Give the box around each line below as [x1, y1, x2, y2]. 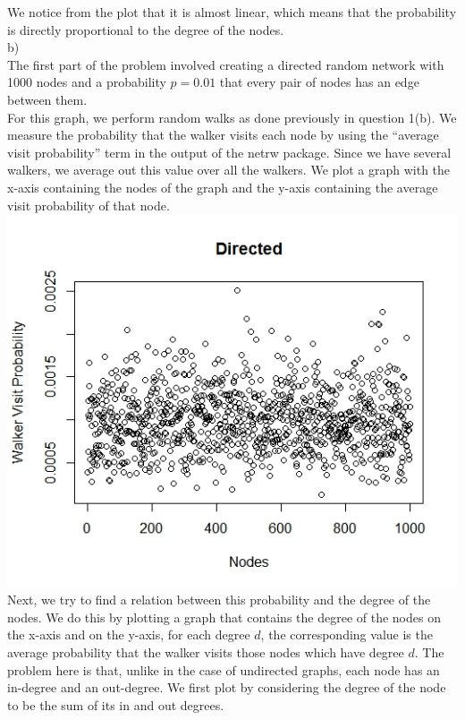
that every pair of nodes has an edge [219, 73, 419, 91]
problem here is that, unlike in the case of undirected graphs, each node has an [7, 660, 440, 679]
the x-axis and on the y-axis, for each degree [7, 625, 250, 644]
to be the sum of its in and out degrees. [7, 695, 224, 714]
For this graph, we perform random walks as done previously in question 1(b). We [7, 107, 457, 126]
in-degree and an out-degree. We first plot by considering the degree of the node [7, 678, 446, 697]
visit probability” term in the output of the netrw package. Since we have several [7, 142, 452, 161]
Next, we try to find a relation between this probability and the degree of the [7, 590, 431, 609]
